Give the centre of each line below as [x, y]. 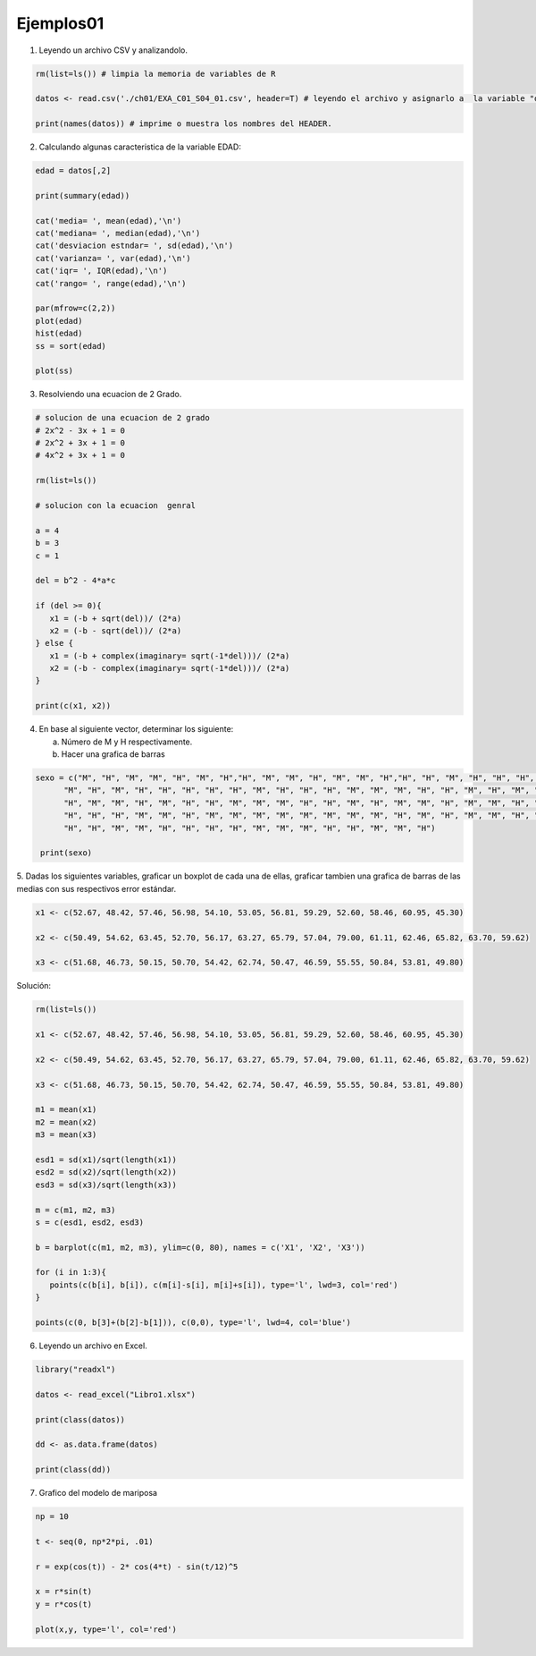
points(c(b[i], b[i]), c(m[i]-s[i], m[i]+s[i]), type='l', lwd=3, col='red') [224, 1285]
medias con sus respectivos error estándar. [96, 888]
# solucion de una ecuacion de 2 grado [122, 418]
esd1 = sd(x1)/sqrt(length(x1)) [106, 1159]
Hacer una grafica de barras [113, 754]
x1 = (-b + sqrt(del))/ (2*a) [116, 618]
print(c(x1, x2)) [73, 706]
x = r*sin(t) [64, 1592]
